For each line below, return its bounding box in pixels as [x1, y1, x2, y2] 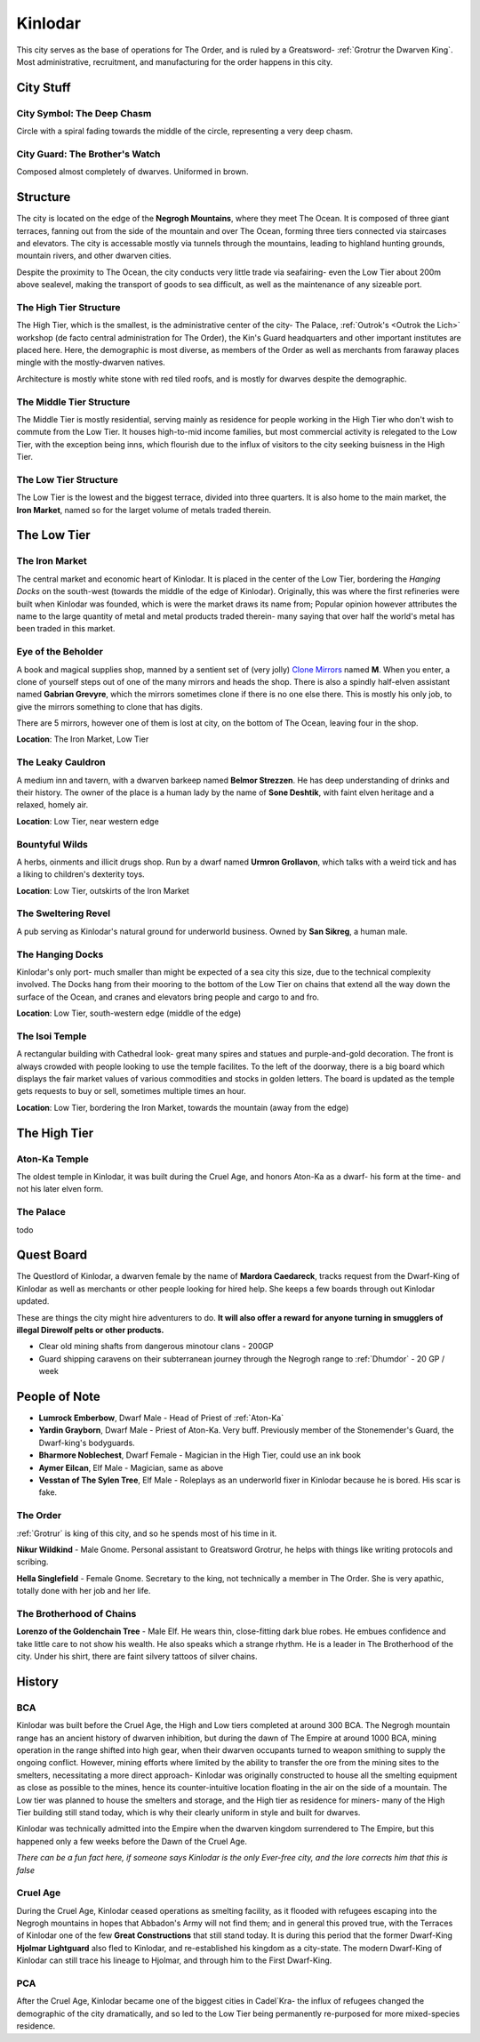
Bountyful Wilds [16, 838, 88, 850]
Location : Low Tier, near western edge [16, 816, 159, 826]
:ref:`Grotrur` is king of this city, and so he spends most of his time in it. [16, 1528, 277, 1539]
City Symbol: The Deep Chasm [16, 107, 152, 119]
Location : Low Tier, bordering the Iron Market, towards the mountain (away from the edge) [16, 1102, 349, 1113]
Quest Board [16, 1248, 88, 1263]
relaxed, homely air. [16, 800, 89, 810]
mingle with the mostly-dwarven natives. [16, 357, 166, 368]
